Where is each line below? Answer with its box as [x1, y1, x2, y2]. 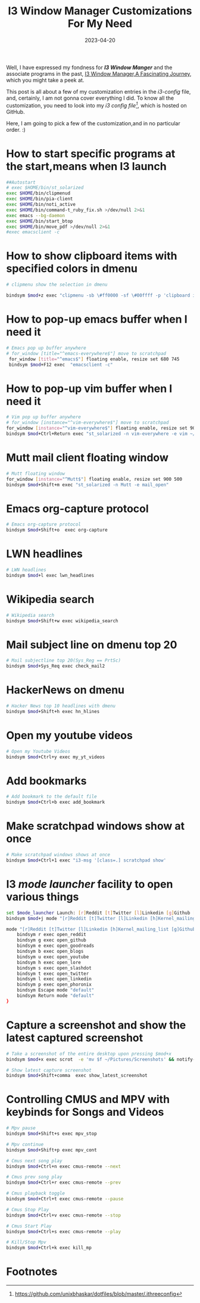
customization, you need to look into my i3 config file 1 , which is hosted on [6, 100, 187, 109]
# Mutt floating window [6, 470, 65, 477]
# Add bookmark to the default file [6, 793, 97, 800]
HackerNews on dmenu [6, 683, 125, 697]
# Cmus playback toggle [6, 1190, 65, 1197]
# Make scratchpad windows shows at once [6, 852, 111, 858]
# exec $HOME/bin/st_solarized [6, 185, 84, 191]
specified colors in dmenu [6, 262, 138, 276]
